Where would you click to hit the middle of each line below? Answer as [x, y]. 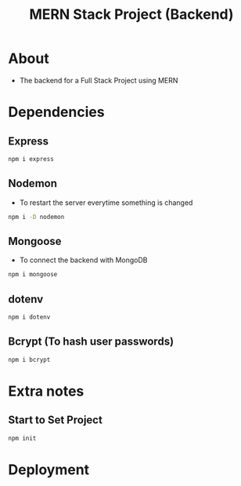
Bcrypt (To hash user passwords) [91, 342]
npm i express [31, 159]
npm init [22, 438]
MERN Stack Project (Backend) [131, 15]
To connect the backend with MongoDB [83, 260]
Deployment [49, 470]
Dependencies [56, 112]
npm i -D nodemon [36, 217]
